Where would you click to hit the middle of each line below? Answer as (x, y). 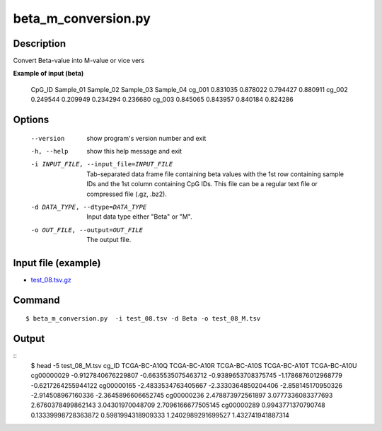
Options (31, 120)
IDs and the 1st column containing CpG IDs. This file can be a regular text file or (202, 184)
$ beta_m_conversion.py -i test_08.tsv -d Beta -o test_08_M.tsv (143, 319)
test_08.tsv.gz (51, 280)
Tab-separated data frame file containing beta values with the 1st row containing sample (215, 174)
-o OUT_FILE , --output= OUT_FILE (87, 230)
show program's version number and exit (146, 138)
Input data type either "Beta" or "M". (139, 217)
